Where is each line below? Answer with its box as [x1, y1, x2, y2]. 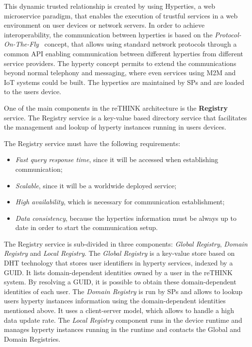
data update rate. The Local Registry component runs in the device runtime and [4, 314, 242, 325]
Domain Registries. [4, 333, 61, 344]
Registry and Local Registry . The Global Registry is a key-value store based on [4, 248, 235, 258]
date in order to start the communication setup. [15, 222, 158, 232]
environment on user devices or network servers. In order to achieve [4, 20, 205, 30]
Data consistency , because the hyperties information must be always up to [15, 213, 236, 223]
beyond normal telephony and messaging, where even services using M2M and [4, 67, 236, 78]
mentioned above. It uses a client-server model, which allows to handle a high [4, 305, 235, 315]
